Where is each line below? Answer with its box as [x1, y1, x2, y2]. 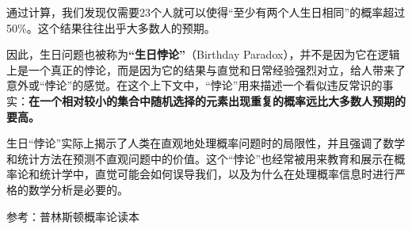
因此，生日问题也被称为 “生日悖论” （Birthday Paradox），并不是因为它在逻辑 [6, 46, 400, 63]
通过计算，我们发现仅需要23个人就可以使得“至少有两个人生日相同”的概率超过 [6, 4, 406, 20]
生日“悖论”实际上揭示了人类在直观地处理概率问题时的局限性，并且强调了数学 [6, 135, 406, 151]
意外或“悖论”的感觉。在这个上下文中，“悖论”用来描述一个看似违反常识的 [6, 77, 383, 94]
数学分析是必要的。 [28, 181, 128, 197]
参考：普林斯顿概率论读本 [6, 208, 139, 224]
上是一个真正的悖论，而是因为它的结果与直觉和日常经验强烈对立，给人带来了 [6, 61, 406, 78]
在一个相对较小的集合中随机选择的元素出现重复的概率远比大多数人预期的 [29, 92, 406, 109]
